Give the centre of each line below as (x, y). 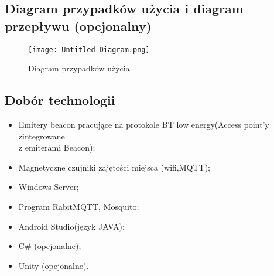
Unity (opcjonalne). (54, 265)
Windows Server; (49, 187)
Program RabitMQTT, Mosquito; (79, 207)
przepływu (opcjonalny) (78, 25)
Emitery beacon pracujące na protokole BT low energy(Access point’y (144, 125)
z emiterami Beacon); (57, 147)
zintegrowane (42, 136)
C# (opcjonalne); (50, 246)
